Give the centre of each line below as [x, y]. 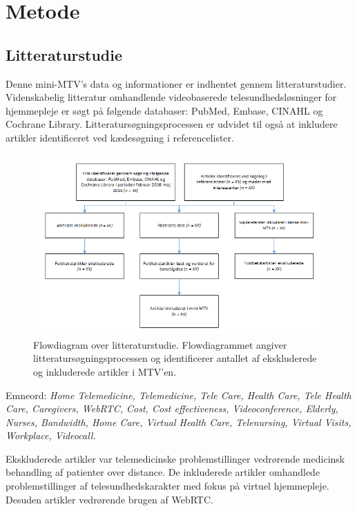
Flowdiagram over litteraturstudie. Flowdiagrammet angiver [160, 344]
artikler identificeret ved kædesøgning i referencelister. [120, 137]
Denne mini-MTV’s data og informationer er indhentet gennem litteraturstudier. [176, 83]
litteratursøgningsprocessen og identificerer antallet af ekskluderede [175, 358]
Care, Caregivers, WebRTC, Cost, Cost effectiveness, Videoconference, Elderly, [172, 408]
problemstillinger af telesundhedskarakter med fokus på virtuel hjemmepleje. [167, 486]
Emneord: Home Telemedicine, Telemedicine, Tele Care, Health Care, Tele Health [178, 395]
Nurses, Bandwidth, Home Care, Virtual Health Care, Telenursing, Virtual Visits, [178, 422]
